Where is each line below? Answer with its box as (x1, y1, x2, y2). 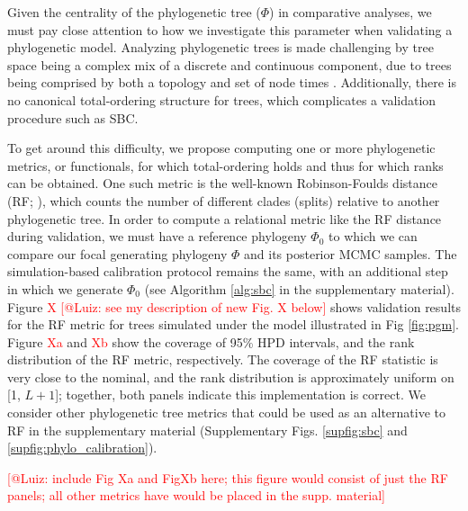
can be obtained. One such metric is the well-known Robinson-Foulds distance (7, 174, 437, 193)
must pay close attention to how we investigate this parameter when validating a (7, 20, 453, 39)
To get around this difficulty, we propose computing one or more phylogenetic (7, 139, 436, 157)
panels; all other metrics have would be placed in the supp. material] (7, 486, 385, 505)
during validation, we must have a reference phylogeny (7, 227, 307, 246)
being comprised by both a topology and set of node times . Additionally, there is (7, 73, 456, 92)
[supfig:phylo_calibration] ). (7, 438, 157, 457)
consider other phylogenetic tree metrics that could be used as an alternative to (7, 403, 445, 422)
